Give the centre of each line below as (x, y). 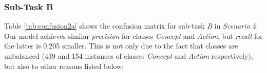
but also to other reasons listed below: (64, 66)
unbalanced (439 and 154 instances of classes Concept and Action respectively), (129, 56)
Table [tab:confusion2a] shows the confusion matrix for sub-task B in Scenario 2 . (131, 26)
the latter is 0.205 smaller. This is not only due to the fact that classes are (121, 46)
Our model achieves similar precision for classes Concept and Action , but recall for (133, 35)
